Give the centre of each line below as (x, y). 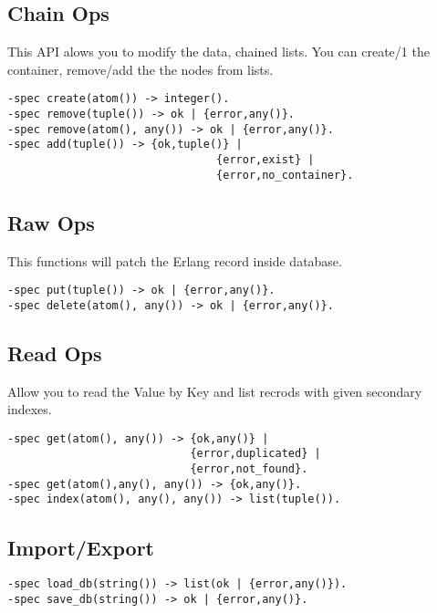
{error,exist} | (265, 160)
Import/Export (81, 547)
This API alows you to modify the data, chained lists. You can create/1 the (218, 52)
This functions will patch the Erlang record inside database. (175, 260)
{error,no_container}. (285, 175)
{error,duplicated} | (255, 454)
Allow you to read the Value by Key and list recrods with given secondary (215, 391)
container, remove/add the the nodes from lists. (140, 69)
